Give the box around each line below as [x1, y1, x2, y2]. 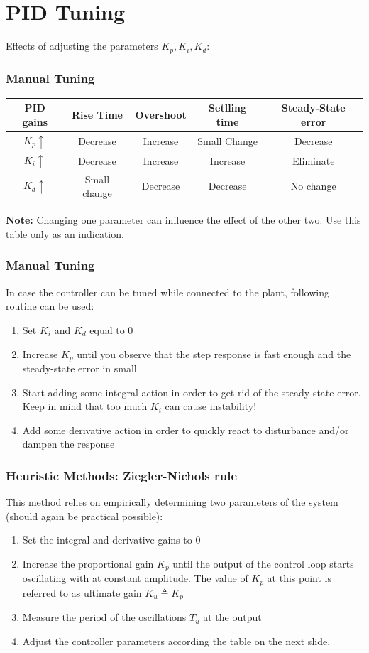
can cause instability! [165, 399, 257, 414]
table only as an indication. [6, 226, 124, 241]
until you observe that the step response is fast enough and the [77, 346, 351, 361]
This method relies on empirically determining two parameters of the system [6, 495, 338, 509]
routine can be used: [6, 298, 94, 313]
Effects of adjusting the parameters [6, 38, 158, 53]
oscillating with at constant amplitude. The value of [22, 571, 248, 585]
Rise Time [71, 107, 123, 122]
